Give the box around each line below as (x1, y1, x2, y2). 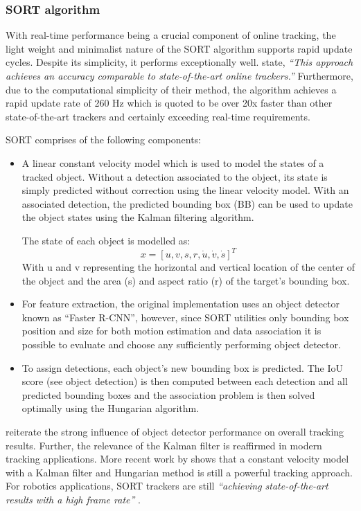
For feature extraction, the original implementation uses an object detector (21, 296, 340, 311)
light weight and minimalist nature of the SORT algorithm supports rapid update (6, 41, 353, 55)
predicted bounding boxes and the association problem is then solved (21, 387, 315, 402)
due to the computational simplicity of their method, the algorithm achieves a (6, 82, 337, 96)
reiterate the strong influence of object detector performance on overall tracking (6, 424, 344, 438)
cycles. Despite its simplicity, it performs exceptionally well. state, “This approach (6, 55, 353, 69)
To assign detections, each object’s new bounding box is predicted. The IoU (21, 360, 343, 375)
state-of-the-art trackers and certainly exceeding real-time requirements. (6, 109, 310, 123)
